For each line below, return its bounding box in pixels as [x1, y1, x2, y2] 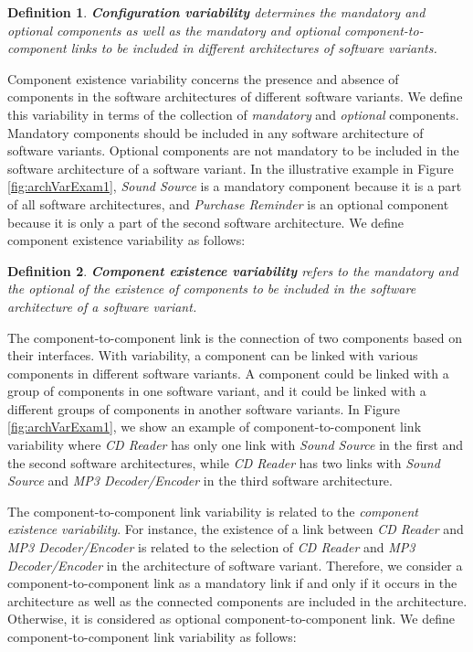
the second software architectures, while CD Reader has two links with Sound [7, 453, 440, 472]
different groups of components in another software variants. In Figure [7, 399, 401, 418]
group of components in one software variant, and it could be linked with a [7, 381, 426, 401]
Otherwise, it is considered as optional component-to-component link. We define [7, 609, 455, 628]
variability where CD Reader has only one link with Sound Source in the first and [7, 435, 464, 454]
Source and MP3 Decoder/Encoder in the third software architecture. [7, 471, 393, 490]
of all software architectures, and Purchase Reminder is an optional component [7, 194, 449, 213]
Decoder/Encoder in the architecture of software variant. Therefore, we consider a [7, 555, 463, 574]
